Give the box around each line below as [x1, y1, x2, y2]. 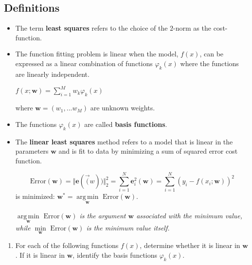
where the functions [180, 58, 239, 68]
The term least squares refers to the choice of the [15, 23, 168, 33]
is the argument [79, 210, 126, 220]
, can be [199, 49, 224, 59]
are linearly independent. [15, 69, 90, 79]
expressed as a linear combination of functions [15, 58, 153, 68]
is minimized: [15, 191, 55, 201]
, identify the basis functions [72, 249, 158, 260]
